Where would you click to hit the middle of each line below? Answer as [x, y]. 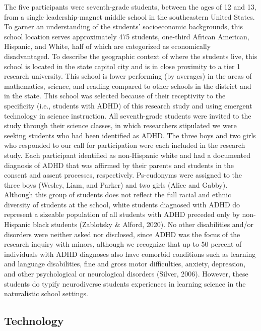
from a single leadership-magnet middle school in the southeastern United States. [129, 16]
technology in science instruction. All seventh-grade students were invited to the [128, 115]
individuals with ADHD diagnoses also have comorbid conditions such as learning [130, 254]
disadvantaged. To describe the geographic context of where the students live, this [131, 56]
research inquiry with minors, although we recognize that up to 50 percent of [123, 244]
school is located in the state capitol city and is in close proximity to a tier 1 [122, 66]
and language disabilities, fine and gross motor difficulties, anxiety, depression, [125, 264]
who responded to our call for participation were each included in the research [125, 145]
